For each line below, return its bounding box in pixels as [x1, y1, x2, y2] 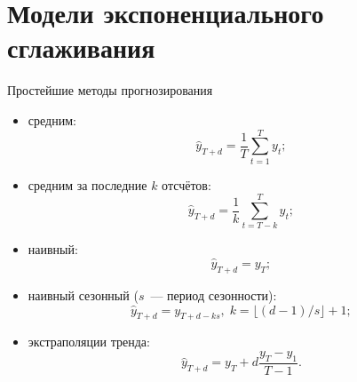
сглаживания [7, 29, 155, 66]
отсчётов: [162, 175, 211, 194]
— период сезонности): [150, 285, 277, 304]
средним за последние [28, 175, 147, 194]
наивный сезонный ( [28, 285, 139, 304]
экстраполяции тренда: [28, 332, 150, 351]
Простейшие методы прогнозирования [7, 81, 213, 99]
